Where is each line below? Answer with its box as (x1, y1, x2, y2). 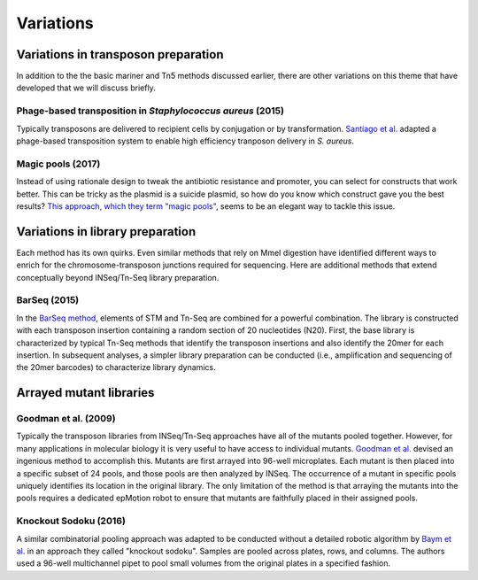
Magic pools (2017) (16, 158, 101, 170)
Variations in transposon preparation (16, 47, 224, 62)
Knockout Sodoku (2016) (16, 514, 126, 527)
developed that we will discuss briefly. (16, 82, 157, 93)
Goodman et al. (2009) (16, 413, 116, 425)
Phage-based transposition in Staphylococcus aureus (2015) (16, 104, 285, 117)
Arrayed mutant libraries (16, 385, 155, 400)
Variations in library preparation (16, 224, 197, 239)
